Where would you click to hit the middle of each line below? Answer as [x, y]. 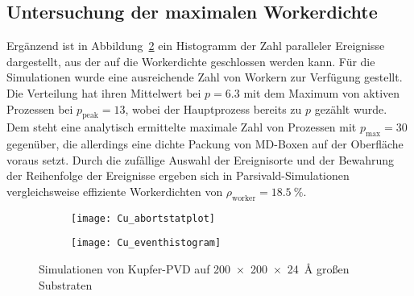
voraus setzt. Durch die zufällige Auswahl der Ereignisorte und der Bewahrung [201, 159]
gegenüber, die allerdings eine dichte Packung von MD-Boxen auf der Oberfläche [205, 144]
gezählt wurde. [351, 108]
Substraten [66, 284]
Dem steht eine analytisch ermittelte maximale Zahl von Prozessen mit [182, 127]
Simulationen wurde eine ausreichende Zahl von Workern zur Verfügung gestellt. [205, 77]
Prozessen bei [40, 108]
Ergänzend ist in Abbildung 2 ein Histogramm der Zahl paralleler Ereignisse [196, 46]
